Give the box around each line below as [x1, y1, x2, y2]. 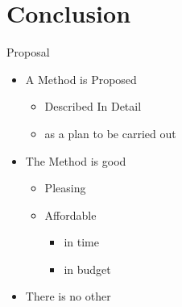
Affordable [44, 206, 97, 223]
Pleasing [44, 179, 86, 196]
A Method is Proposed [25, 70, 137, 87]
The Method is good [25, 152, 126, 169]
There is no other [25, 288, 111, 305]
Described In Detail [44, 98, 142, 115]
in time [64, 233, 99, 250]
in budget [64, 260, 111, 277]
